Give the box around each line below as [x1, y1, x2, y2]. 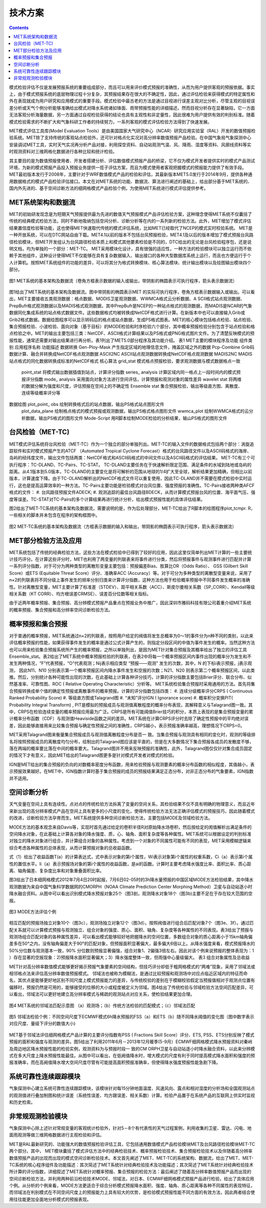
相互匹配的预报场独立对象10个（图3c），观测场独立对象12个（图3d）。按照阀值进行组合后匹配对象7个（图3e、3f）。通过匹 [9, 920, 254, 926]
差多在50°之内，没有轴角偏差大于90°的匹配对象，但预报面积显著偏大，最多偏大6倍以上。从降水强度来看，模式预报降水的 [9, 941, 256, 947]
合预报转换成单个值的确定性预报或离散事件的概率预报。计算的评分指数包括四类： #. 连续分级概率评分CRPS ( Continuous [9, 688, 253, 694]
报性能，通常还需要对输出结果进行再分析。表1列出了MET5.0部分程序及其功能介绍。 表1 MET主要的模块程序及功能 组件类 [9, 337, 253, 343]
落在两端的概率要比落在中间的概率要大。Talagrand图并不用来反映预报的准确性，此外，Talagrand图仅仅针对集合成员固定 [9, 745, 253, 751]
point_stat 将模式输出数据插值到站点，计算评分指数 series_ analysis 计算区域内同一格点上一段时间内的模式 [21, 369, 236, 375]
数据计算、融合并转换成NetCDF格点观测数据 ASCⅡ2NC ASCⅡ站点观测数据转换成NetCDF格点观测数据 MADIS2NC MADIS [9, 351, 253, 357]
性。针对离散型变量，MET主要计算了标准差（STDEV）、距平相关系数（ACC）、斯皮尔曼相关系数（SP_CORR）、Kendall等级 [9, 584, 256, 590]
